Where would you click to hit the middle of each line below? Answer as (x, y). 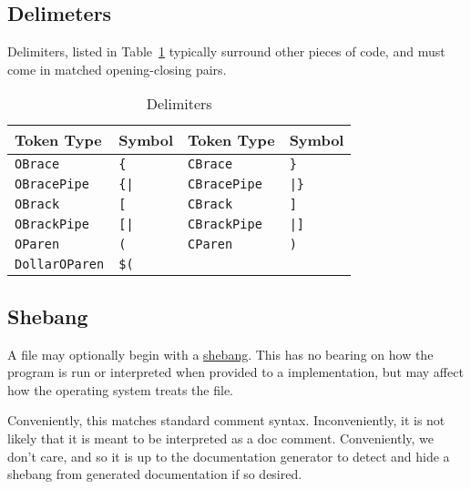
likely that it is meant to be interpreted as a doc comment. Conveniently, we (221, 438)
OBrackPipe (52, 224)
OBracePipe (52, 184)
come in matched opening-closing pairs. (117, 69)
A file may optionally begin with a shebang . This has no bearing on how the (220, 354)
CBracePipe (225, 184)
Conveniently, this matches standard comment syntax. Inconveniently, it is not (226, 420)
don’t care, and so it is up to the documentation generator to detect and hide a (229, 456)
